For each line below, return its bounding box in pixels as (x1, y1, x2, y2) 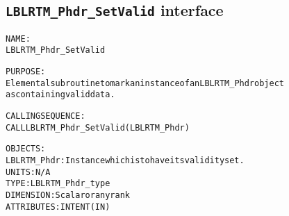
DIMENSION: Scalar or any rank (6, 190, 130, 200)
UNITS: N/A (6, 167, 51, 177)
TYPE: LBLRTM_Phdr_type (6, 178, 110, 189)
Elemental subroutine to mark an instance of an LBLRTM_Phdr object (6, 78, 284, 88)
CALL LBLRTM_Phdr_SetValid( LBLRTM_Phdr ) (6, 122, 190, 133)
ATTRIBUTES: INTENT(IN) (6, 201, 110, 212)
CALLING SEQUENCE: (6, 111, 85, 122)
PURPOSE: (6, 67, 46, 77)
